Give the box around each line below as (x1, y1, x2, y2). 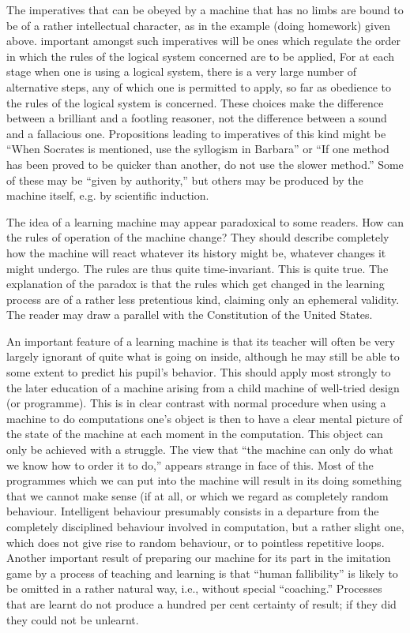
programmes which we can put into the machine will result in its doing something (6, 472, 402, 489)
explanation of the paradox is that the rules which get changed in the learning (6, 275, 385, 292)
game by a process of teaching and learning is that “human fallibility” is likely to (6, 564, 398, 581)
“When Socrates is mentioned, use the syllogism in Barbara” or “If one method (6, 140, 389, 157)
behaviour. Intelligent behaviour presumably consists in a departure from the (6, 503, 379, 519)
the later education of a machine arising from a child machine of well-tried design (6, 379, 400, 395)
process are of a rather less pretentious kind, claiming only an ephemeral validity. (6, 290, 400, 307)
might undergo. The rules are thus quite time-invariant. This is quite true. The (6, 260, 389, 276)
